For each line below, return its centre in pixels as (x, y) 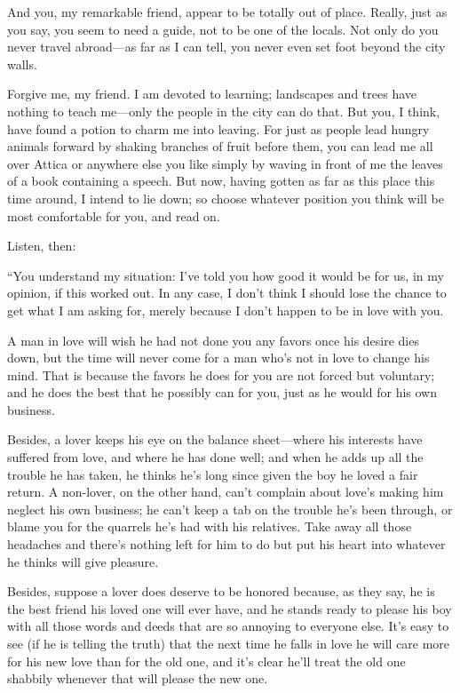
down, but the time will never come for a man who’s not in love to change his (218, 358)
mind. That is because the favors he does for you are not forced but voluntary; (221, 374)
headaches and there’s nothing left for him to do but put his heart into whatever (226, 544)
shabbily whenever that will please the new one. (138, 678)
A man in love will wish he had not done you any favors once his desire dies (213, 340)
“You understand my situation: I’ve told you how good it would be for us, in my (226, 275)
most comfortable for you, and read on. (114, 215)
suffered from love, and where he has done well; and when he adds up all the (215, 457)
